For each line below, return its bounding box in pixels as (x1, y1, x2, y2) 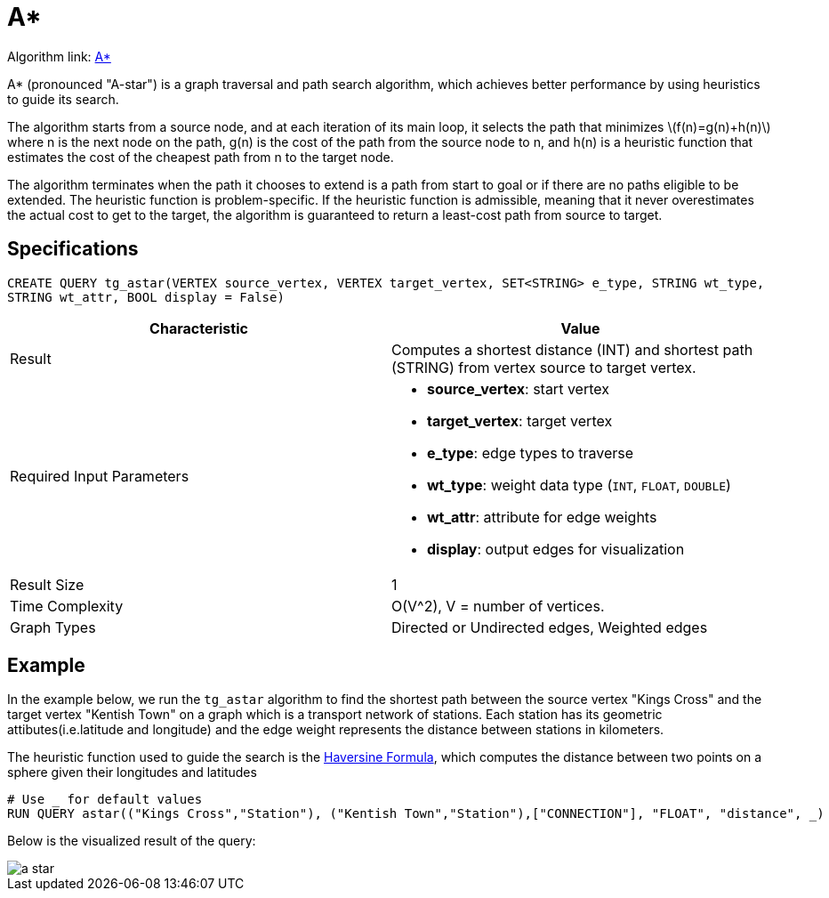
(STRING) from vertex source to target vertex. (391, 358, 696, 376)
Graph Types (10, 618, 96, 636)
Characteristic (149, 319, 248, 337)
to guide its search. (7, 91, 119, 107)
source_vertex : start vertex (427, 379, 609, 398)
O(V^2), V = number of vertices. (391, 596, 605, 615)
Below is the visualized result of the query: (7, 833, 256, 849)
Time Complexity (10, 596, 124, 615)
